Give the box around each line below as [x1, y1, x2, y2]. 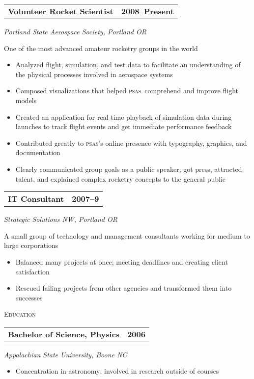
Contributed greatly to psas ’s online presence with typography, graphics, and [15, 137, 247, 148]
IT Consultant [8, 193, 64, 205]
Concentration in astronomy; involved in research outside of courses [15, 366, 219, 376]
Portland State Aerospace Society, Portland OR [4, 27, 146, 36]
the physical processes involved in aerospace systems [15, 69, 173, 79]
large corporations [4, 240, 58, 250]
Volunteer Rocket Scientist [8, 5, 113, 17]
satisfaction [15, 266, 50, 276]
